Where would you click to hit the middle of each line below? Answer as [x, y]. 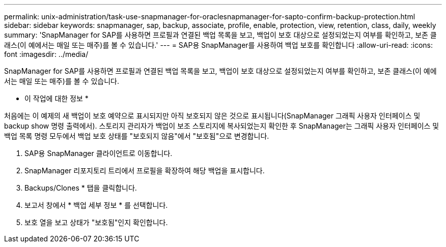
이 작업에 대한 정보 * [57, 98]
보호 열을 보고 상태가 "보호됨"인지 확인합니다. [96, 222]
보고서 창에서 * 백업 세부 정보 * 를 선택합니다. [96, 205]
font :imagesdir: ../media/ [46, 54]
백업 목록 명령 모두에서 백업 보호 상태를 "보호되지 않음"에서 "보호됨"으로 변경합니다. [137, 136]
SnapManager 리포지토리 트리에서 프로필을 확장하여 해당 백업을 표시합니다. [145, 171]
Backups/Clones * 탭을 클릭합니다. [81, 188]
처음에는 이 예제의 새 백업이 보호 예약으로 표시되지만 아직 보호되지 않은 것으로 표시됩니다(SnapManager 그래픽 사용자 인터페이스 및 [212, 116]
